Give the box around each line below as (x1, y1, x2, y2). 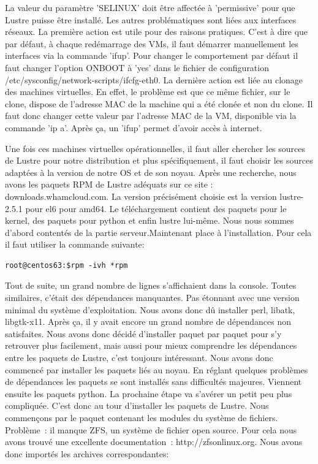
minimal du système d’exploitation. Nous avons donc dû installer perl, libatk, (5, 303, 295, 316)
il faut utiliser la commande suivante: (5, 238, 145, 251)
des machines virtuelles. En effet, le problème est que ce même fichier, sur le (5, 85, 290, 98)
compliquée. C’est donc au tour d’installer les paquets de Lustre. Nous (5, 399, 269, 412)
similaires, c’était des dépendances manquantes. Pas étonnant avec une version (5, 291, 300, 304)
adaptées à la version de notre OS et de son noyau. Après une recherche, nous (5, 165, 297, 178)
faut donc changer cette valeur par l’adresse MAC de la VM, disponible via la (5, 109, 297, 122)
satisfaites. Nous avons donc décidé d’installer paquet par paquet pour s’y (5, 327, 282, 340)
